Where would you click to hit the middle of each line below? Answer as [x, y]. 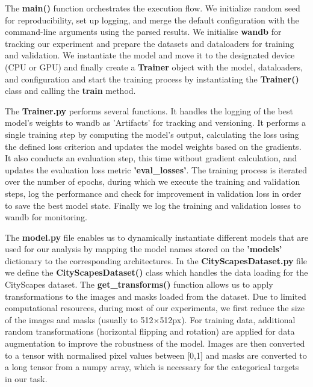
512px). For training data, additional [228, 319]
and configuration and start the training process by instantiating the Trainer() [152, 79]
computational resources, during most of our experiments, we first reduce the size [155, 308]
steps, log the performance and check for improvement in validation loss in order [153, 193]
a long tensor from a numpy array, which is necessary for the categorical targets [152, 367]
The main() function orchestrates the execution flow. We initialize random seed [153, 8]
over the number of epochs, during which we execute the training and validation [153, 181]
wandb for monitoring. [46, 217]
